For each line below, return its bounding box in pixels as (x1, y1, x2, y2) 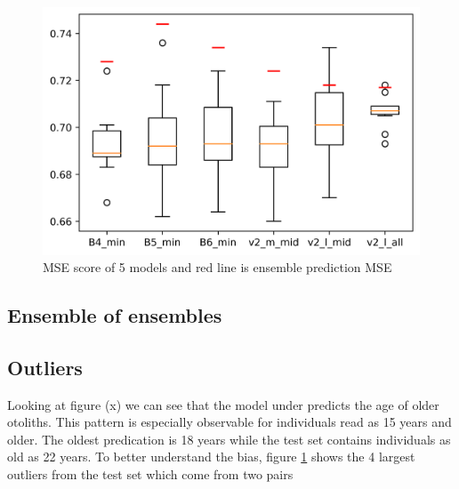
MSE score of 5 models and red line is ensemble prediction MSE (43, 258, 392, 277)
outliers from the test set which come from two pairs (7, 465, 294, 484)
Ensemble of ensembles (7, 301, 222, 329)
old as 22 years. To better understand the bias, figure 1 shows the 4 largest (7, 447, 415, 466)
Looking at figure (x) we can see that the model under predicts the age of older (7, 395, 439, 413)
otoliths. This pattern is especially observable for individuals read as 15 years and (7, 413, 452, 431)
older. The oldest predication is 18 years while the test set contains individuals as (7, 429, 451, 448)
